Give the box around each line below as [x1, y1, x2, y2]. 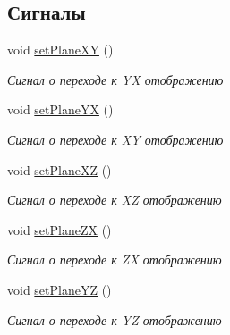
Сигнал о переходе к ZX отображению [7, 250, 222, 269]
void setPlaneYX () [7, 100, 114, 119]
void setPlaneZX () [7, 220, 112, 239]
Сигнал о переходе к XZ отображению [7, 190, 222, 209]
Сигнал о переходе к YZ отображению [7, 310, 222, 329]
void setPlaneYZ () [7, 280, 112, 298]
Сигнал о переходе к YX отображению [7, 70, 224, 88]
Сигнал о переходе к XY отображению [7, 130, 224, 148]
